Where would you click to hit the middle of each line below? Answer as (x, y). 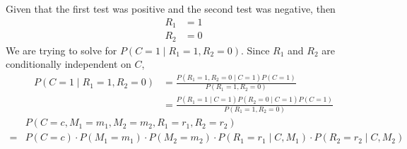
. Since (255, 50)
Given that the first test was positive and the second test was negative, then (171, 8)
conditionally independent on (69, 64)
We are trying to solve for (61, 50)
